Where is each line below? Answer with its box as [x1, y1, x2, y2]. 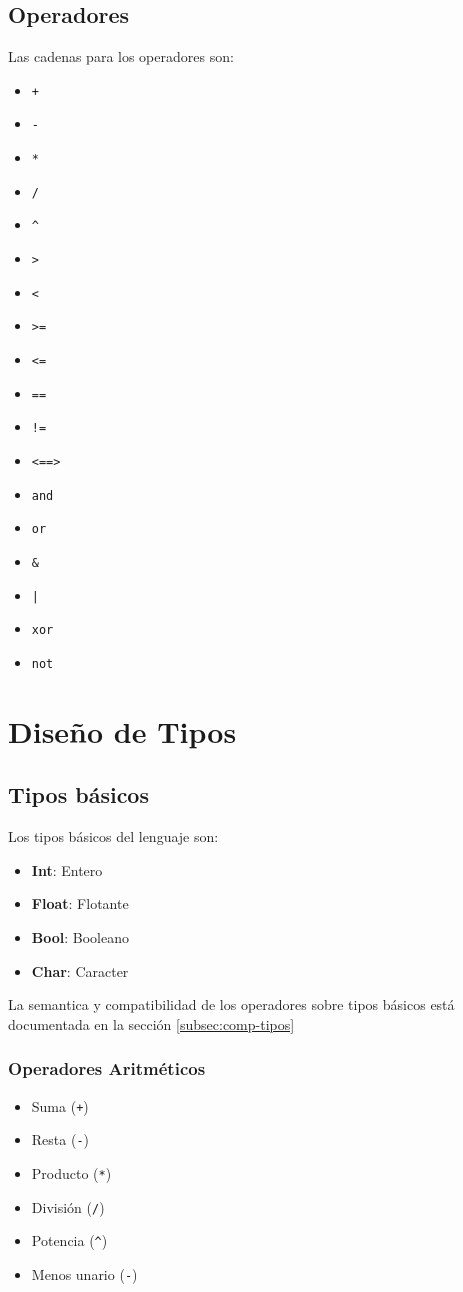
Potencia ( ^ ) [31, 1230, 108, 1251]
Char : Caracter [31, 960, 129, 981]
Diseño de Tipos [8, 710, 237, 751]
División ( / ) [31, 1196, 105, 1217]
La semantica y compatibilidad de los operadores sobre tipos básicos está [8, 994, 455, 1015]
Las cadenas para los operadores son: [8, 46, 234, 67]
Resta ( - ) [31, 1129, 90, 1150]
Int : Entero [31, 859, 103, 880]
